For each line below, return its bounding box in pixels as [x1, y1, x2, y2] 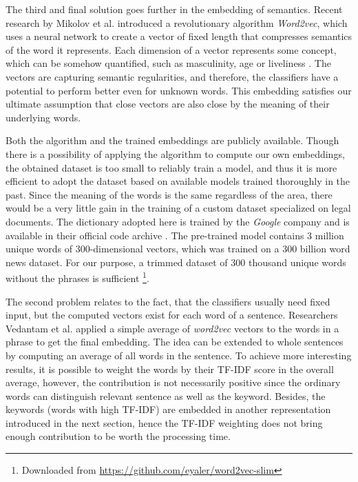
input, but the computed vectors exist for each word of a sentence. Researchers [6, 308, 338, 322]
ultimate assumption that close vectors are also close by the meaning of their [6, 97, 330, 111]
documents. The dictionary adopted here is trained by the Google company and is [6, 214, 350, 228]
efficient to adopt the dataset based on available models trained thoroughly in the [6, 174, 350, 188]
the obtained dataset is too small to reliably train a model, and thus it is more [6, 160, 337, 174]
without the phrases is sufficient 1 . [6, 269, 149, 285]
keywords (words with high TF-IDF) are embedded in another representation [6, 402, 331, 416]
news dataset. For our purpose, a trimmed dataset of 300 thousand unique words [6, 254, 346, 269]
